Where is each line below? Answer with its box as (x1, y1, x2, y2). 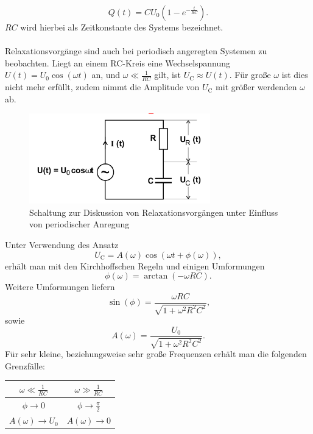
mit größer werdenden (216, 80, 297, 93)
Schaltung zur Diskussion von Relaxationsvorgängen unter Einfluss (29, 205, 278, 218)
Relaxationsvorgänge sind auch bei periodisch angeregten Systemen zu (5, 44, 267, 57)
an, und (91, 68, 121, 81)
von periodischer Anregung (29, 218, 130, 230)
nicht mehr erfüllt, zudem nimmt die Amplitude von (5, 80, 200, 93)
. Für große (229, 68, 271, 81)
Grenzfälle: (5, 359, 45, 372)
